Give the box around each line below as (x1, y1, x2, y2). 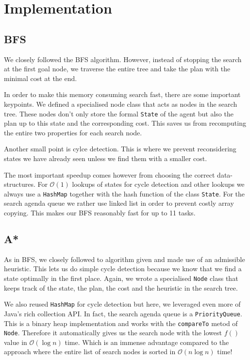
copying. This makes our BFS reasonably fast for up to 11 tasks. (4, 208, 196, 218)
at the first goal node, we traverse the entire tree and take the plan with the (4, 64, 231, 74)
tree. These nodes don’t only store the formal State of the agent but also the (4, 108, 233, 118)
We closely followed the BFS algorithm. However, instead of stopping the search (4, 54, 242, 64)
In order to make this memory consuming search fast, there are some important (4, 89, 241, 99)
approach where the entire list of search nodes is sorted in (4, 346, 176, 357)
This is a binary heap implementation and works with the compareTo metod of (4, 318, 238, 328)
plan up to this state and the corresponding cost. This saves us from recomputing (4, 118, 246, 128)
